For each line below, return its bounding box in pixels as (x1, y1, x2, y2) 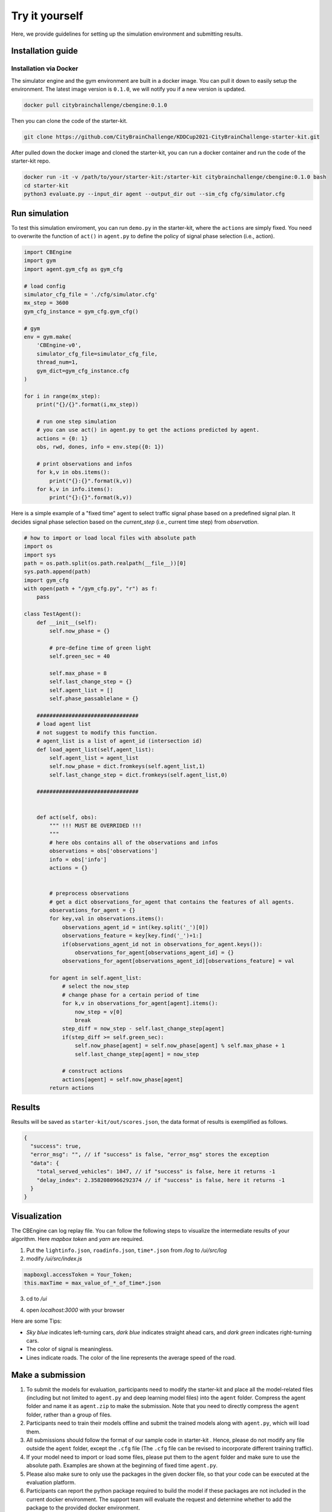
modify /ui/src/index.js (26, 1255, 83, 1262)
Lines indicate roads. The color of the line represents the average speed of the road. (26, 1354, 237, 1361)
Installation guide (11, 46, 78, 56)
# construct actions (62, 1067, 123, 1075)
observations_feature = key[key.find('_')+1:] (62, 932, 202, 939)
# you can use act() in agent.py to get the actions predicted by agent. (36, 426, 260, 434)
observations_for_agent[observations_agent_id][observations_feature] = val (62, 957, 295, 965)
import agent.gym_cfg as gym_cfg (24, 266, 123, 272)
